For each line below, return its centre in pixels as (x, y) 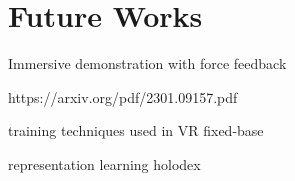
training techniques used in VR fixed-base (136, 130)
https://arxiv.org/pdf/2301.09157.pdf (123, 96)
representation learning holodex (104, 163)
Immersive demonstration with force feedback (147, 63)
